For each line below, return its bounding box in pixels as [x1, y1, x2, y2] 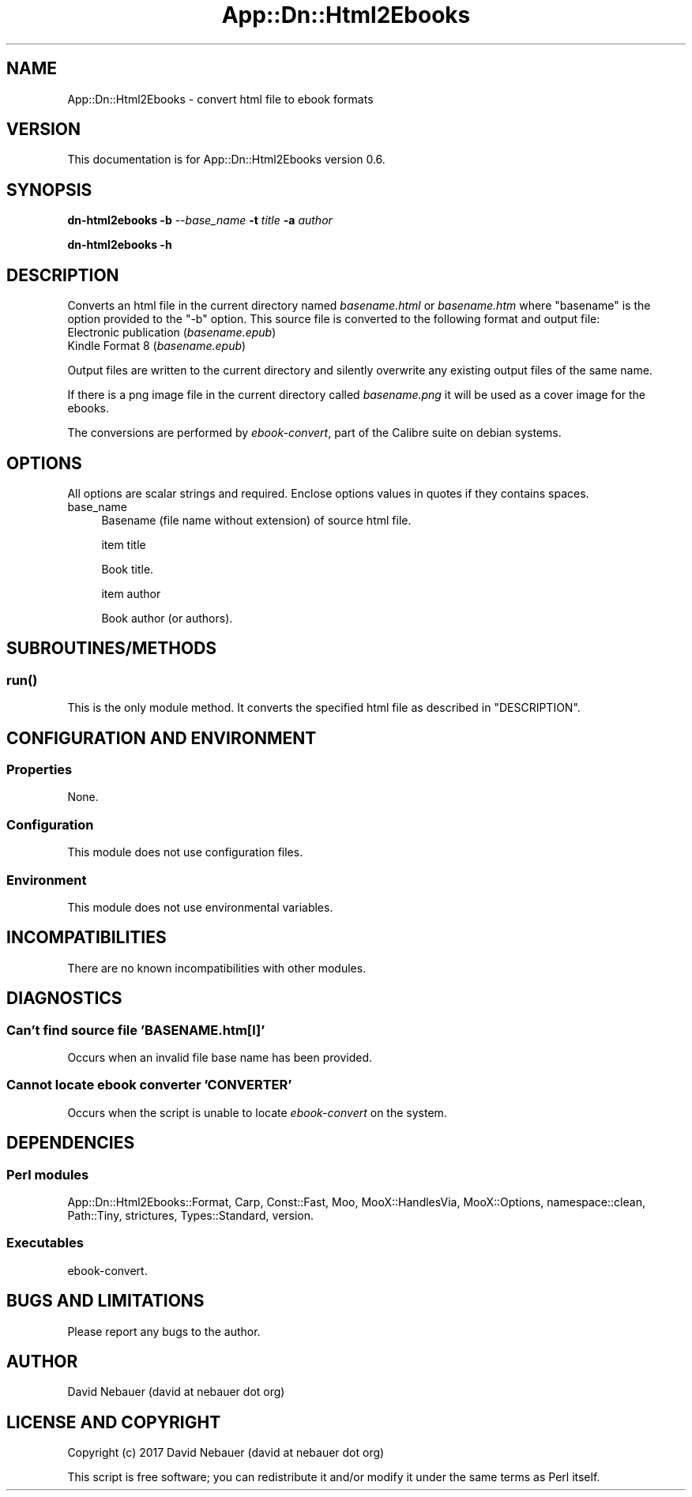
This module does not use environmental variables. [67, 900, 333, 914]
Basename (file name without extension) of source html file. [101, 513, 412, 527]
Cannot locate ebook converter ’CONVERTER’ [6, 1077, 292, 1093]
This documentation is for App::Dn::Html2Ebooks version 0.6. [67, 152, 385, 167]
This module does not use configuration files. [67, 845, 303, 859]
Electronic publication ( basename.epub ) [67, 325, 276, 340]
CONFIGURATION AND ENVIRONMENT [6, 728, 317, 748]
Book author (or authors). [101, 611, 233, 625]
